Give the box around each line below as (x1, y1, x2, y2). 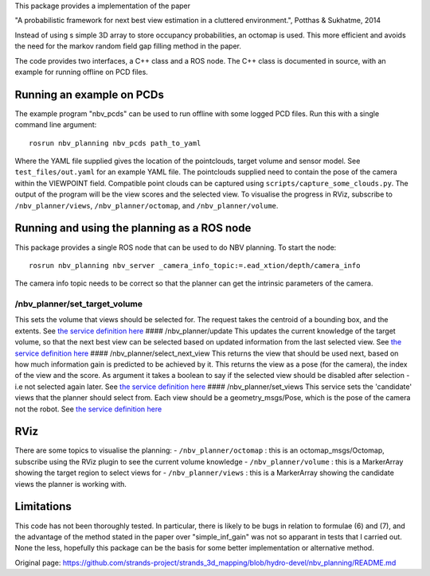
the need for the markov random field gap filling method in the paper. (14, 41, 242, 51)
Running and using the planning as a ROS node (14, 221, 252, 235)
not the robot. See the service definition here (14, 404, 162, 414)
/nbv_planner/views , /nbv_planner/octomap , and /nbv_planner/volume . (14, 200, 279, 210)
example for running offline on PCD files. (14, 67, 149, 76)
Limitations (14, 500, 72, 513)
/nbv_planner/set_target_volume (14, 298, 143, 309)
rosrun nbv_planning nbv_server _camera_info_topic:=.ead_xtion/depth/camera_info (29, 261, 361, 270)
